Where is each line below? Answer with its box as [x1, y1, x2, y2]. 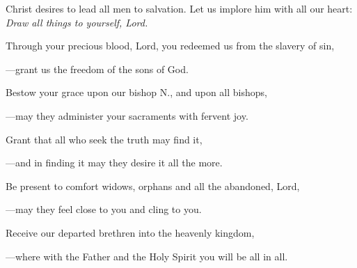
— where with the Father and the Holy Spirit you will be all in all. [6, 249, 288, 263]
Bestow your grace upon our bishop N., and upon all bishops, [6, 85, 267, 100]
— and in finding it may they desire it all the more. [6, 155, 223, 170]
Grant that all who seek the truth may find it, [6, 132, 203, 146]
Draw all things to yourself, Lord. [6, 15, 148, 29]
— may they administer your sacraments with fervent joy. [6, 108, 248, 123]
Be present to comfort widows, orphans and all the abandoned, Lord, [6, 178, 300, 193]
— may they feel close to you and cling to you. [6, 202, 202, 216]
